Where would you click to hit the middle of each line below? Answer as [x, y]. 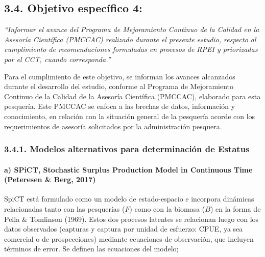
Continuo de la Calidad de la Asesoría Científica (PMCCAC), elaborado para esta [132, 96]
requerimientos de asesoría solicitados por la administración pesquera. [113, 126]
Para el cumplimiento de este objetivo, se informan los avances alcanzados [120, 76]
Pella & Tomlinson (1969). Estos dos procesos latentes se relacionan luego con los [131, 219]
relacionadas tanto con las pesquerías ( [65, 208]
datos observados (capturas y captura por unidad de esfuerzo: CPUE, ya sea [124, 229]
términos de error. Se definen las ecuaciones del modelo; [91, 249]
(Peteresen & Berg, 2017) [50, 179]
